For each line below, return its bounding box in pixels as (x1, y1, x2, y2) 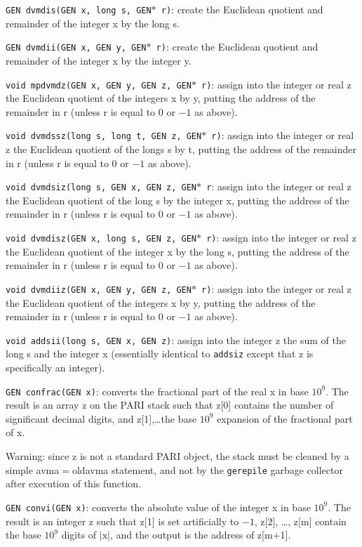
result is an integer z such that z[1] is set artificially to (6, 513, 239, 528)
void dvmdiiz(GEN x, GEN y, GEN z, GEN (6, 284, 192, 295)
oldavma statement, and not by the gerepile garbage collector (72, 462, 343, 477)
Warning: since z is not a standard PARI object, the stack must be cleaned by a (6, 449, 349, 463)
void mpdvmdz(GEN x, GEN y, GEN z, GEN (6, 80, 192, 91)
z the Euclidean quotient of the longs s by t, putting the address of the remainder (6, 142, 356, 156)
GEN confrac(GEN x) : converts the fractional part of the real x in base (6, 383, 309, 398)
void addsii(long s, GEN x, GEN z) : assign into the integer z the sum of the (6, 332, 346, 347)
